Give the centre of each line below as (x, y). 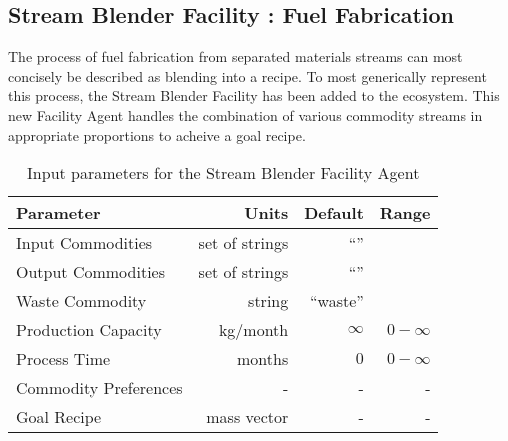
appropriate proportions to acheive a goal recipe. (157, 134)
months (263, 359)
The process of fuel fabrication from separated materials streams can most (235, 56)
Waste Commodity (81, 301)
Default (334, 213)
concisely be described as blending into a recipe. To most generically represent (247, 75)
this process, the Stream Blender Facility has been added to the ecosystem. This (254, 95)
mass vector (247, 417)
